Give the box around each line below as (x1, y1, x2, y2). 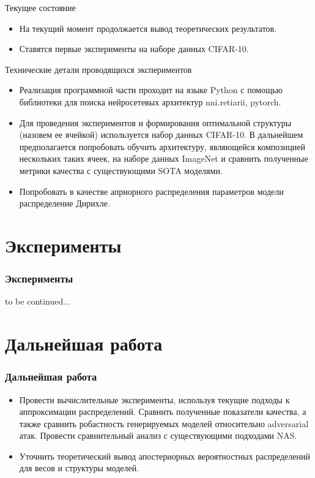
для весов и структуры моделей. (19, 461, 139, 474)
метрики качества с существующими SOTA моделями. (19, 164, 223, 176)
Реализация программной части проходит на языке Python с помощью (19, 83, 283, 96)
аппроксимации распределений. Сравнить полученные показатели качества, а (19, 405, 306, 418)
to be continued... (5, 295, 70, 308)
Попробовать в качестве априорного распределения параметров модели (19, 184, 284, 197)
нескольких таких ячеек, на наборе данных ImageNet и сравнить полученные (19, 152, 308, 165)
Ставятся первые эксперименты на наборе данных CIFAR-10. (19, 42, 249, 55)
